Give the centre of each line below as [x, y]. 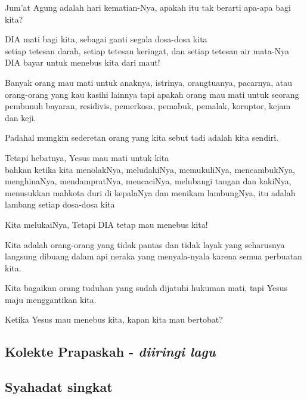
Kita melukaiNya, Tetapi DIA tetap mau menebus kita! [106, 224]
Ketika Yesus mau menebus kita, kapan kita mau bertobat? [114, 319]
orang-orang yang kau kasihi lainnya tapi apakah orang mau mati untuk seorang [152, 94]
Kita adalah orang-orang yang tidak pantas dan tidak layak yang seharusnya [145, 244]
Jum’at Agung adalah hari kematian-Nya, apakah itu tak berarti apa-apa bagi [148, 7]
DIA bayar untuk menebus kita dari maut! [83, 62]
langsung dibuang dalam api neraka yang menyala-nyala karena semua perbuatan [153, 256]
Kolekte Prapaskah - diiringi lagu [110, 352]
